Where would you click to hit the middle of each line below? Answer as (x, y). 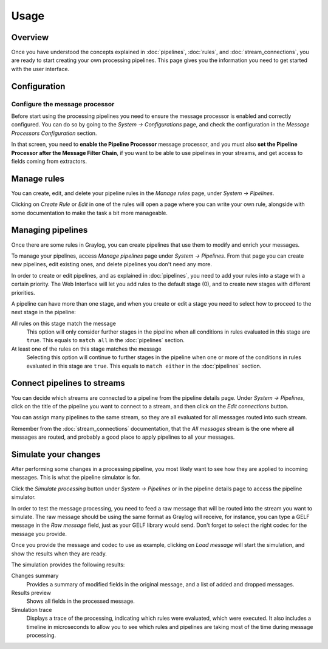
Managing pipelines (50, 230)
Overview (30, 37)
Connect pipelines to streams (68, 383)
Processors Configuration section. (54, 133)
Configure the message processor (63, 104)
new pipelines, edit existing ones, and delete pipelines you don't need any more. (112, 264)
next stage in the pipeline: (43, 312)
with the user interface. (40, 69)
